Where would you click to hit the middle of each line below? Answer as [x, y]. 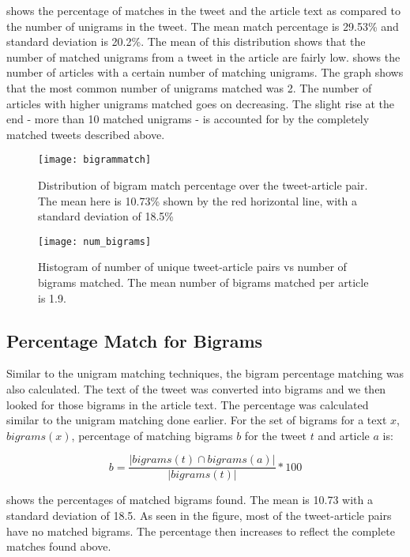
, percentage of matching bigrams [152, 435]
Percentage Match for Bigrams [135, 340]
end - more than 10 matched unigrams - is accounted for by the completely [188, 119]
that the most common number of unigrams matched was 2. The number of [189, 87]
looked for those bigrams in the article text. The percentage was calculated [188, 404]
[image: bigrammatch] [95, 160]
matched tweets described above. [86, 134]
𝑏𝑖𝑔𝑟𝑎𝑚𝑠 [26, 437]
